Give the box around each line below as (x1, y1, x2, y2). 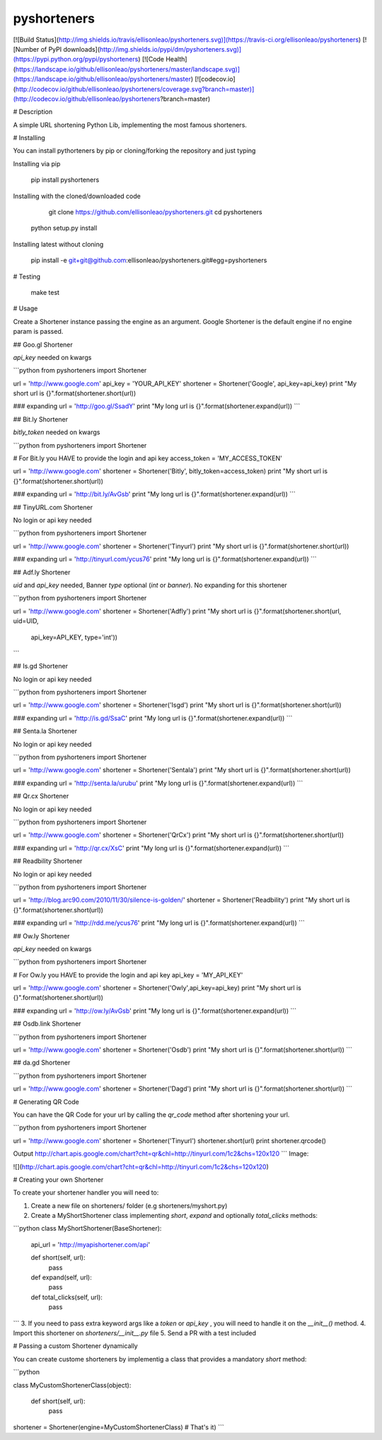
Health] (165, 55, 187, 64)
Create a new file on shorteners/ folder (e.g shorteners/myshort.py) (30, 1201, 228, 1209)
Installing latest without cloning (13, 240, 104, 248)
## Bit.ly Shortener (13, 414, 69, 424)
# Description (13, 108, 53, 116)
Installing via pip (13, 159, 61, 168)
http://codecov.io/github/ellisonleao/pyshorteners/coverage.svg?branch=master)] (15, 85, 255, 93)
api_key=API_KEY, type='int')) (30, 633, 118, 641)
